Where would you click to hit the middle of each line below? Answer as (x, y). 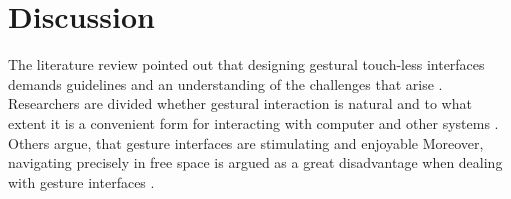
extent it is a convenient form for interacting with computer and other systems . (253, 122)
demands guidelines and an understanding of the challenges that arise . (225, 83)
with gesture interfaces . (81, 181)
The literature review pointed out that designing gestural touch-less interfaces (246, 64)
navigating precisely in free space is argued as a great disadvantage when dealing (255, 162)
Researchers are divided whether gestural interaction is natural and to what (240, 103)
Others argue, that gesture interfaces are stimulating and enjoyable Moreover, (246, 142)
